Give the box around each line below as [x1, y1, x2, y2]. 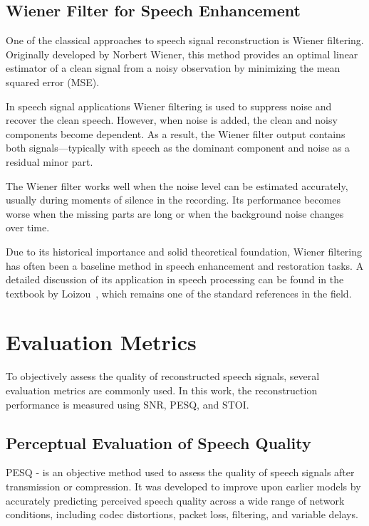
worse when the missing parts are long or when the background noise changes [6, 206, 344, 221]
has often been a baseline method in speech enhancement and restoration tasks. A [6, 258, 364, 273]
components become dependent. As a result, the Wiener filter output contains [6, 126, 345, 141]
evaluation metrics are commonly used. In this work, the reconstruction [6, 383, 318, 398]
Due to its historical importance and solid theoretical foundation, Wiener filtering [6, 243, 363, 258]
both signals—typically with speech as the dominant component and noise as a [6, 140, 350, 155]
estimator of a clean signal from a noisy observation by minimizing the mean [6, 61, 341, 75]
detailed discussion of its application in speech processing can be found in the [6, 272, 344, 287]
